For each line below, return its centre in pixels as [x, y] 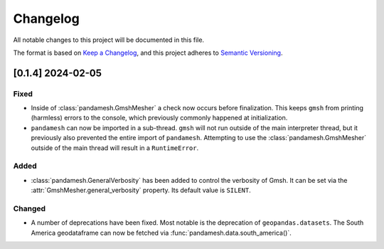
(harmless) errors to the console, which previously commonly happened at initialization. [159, 118]
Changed [30, 208]
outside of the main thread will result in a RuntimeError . [115, 148]
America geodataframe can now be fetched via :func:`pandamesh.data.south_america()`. [161, 233]
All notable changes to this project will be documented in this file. [109, 40]
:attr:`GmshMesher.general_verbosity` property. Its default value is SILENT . [141, 190]
